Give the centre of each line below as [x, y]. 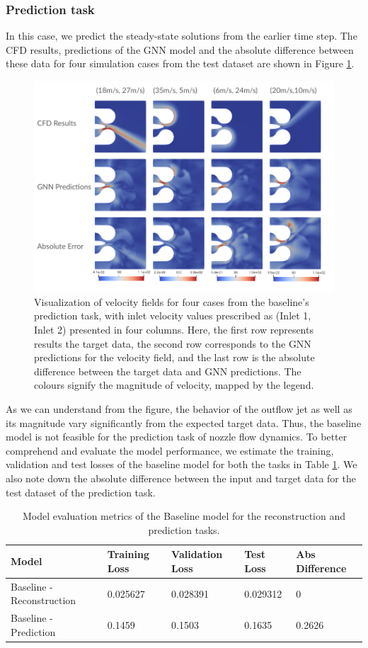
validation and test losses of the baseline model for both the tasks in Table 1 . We [182, 464]
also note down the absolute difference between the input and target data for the [181, 478]
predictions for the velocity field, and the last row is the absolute [174, 357]
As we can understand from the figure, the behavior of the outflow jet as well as [179, 409]
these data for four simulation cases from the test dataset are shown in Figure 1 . [180, 63]
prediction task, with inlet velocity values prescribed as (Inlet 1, [173, 316]
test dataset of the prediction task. [81, 492]
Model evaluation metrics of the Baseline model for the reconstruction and [184, 516]
